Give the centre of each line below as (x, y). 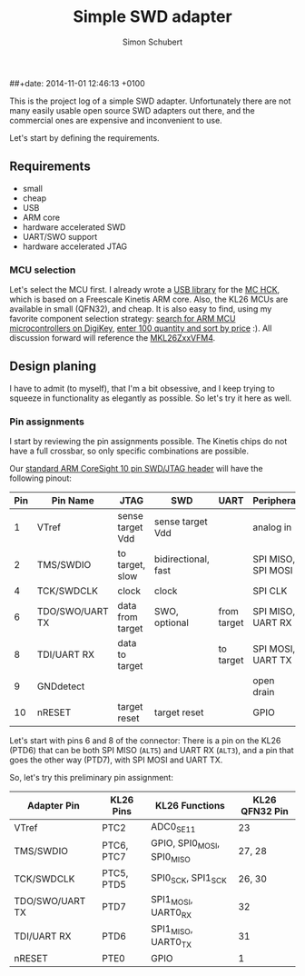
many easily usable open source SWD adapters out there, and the (133, 110)
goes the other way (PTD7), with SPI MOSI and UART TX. (116, 760)
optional (171, 622)
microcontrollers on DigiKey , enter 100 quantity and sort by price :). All (141, 328)
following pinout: (41, 478)
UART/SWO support (60, 236)
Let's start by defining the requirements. (85, 137)
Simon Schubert (152, 42)
